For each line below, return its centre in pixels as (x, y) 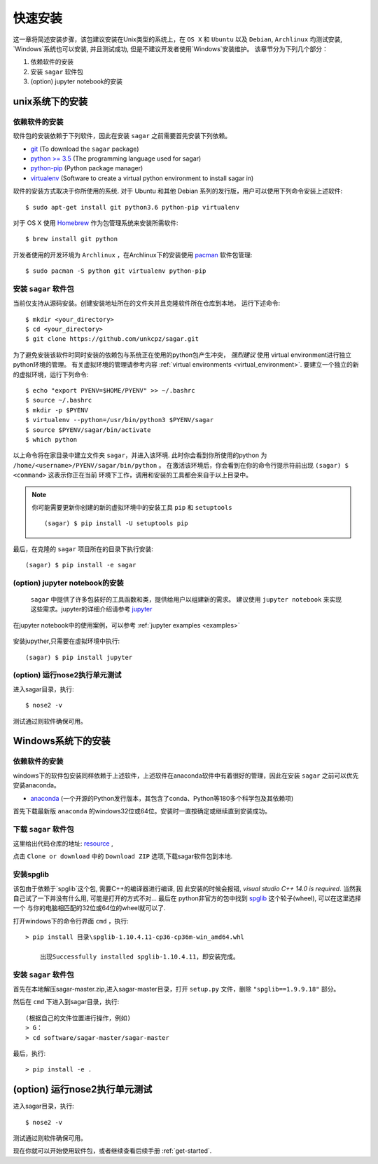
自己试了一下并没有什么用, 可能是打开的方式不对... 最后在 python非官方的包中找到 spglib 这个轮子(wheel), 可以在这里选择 (187, 898)
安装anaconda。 (37, 785)
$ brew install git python (72, 239)
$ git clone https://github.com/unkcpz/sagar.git (112, 339)
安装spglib (31, 874)
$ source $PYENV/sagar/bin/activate (88, 430)
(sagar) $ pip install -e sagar (81, 565)
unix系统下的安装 (50, 101)
